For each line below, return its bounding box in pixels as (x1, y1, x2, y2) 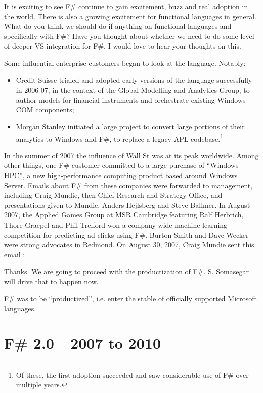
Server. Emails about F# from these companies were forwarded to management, (4, 180, 253, 190)
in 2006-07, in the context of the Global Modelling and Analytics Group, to (16, 84, 250, 95)
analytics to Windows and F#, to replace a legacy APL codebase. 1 (16, 132, 223, 144)
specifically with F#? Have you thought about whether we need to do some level (4, 30, 254, 41)
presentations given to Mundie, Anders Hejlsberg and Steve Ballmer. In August (4, 199, 250, 210)
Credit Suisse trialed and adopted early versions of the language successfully (16, 74, 252, 85)
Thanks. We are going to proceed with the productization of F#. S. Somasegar (4, 266, 249, 277)
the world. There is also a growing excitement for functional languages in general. (4, 11, 256, 21)
